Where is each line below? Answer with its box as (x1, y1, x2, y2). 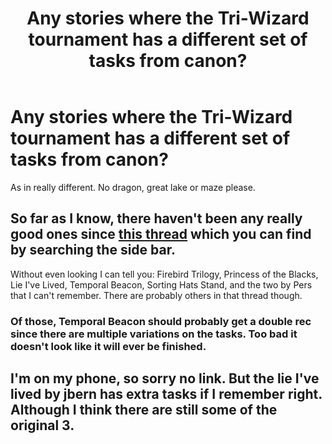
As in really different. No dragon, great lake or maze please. (10, 181, 256, 193)
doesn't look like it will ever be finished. (10, 339, 207, 353)
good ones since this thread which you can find (10, 226, 312, 243)
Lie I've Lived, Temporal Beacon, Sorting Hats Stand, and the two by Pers (10, 278, 313, 291)
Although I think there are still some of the (10, 402, 278, 419)
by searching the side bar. (10, 242, 176, 259)
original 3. (10, 417, 75, 434)
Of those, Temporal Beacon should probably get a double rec (10, 314, 312, 328)
